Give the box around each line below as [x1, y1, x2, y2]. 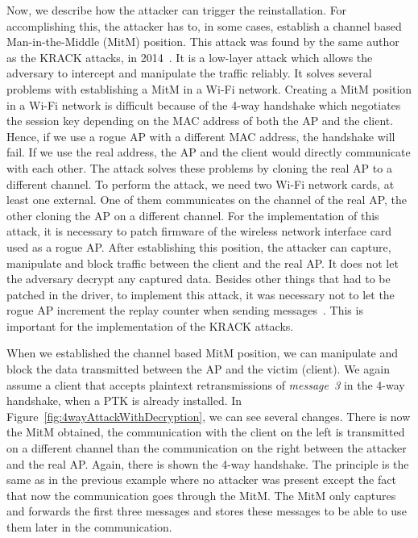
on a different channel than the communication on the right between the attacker [6, 440, 407, 457]
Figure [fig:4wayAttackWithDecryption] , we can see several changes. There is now [6, 407, 411, 424]
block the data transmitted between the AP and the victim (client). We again [6, 361, 390, 377]
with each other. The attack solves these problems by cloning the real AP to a [6, 159, 392, 176]
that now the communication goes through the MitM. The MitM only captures [6, 486, 396, 503]
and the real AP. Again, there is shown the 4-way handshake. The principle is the [6, 455, 409, 472]
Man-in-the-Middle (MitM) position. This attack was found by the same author [6, 33, 399, 50]
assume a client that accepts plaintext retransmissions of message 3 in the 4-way [6, 376, 405, 393]
